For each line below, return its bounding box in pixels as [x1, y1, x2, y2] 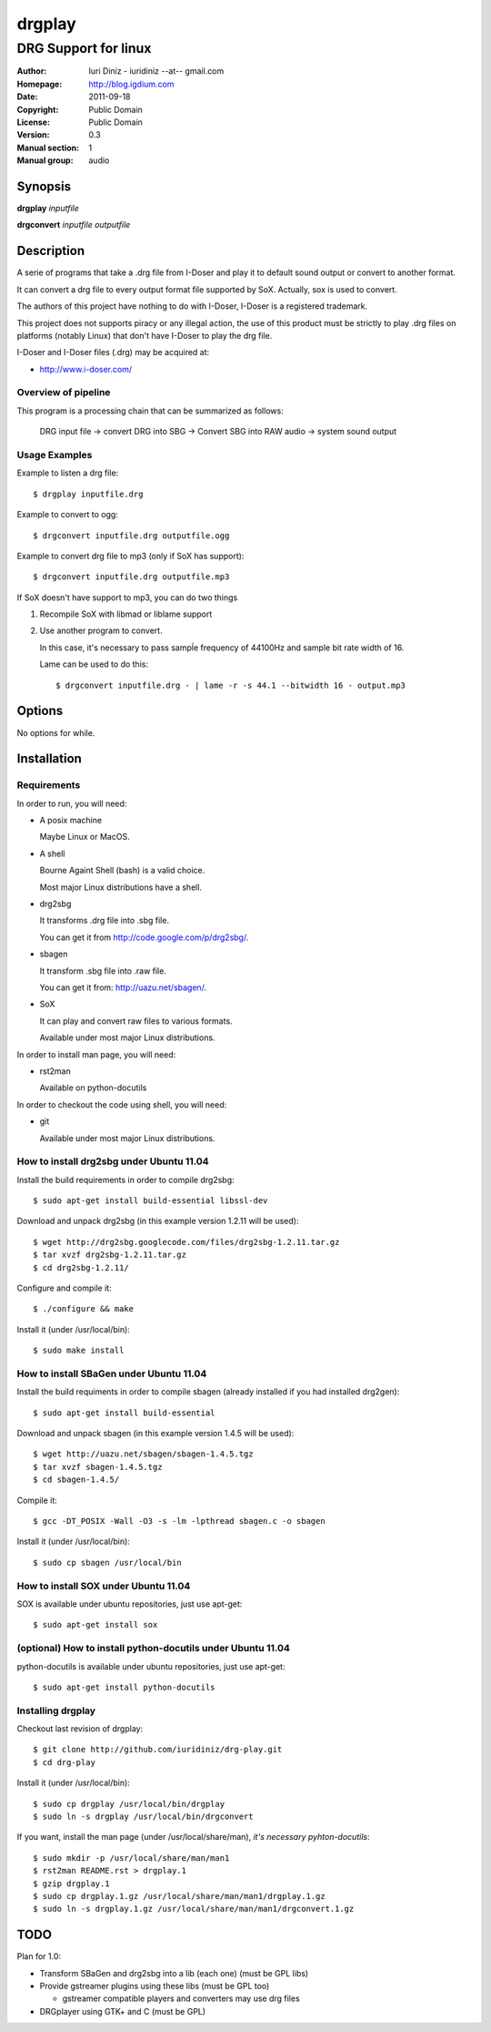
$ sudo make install [33, 1345, 125, 1356]
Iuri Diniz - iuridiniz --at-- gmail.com [88, 66, 225, 77]
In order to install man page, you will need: [16, 1048, 176, 1060]
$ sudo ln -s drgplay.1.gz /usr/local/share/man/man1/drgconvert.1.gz [33, 1904, 355, 1915]
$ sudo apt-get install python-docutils [33, 1681, 215, 1692]
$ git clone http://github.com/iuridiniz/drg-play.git [33, 1744, 283, 1755]
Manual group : [16, 155, 74, 166]
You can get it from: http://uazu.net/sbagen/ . [39, 982, 207, 993]
